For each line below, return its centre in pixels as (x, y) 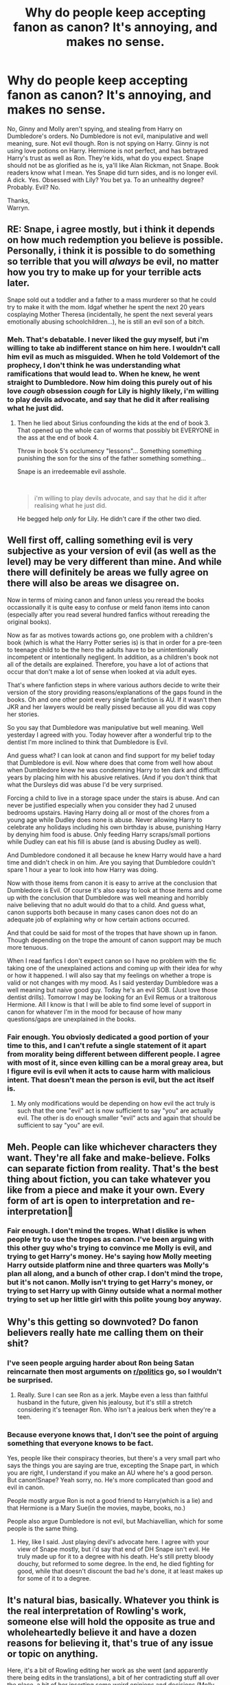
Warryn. (19, 208)
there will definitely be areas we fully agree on (108, 573)
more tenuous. (28, 947)
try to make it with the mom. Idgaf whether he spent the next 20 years (106, 306)
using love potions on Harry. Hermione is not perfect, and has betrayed (107, 150)
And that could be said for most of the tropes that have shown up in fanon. (113, 933)
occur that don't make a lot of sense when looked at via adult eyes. (102, 671)
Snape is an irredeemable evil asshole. (71, 471)
